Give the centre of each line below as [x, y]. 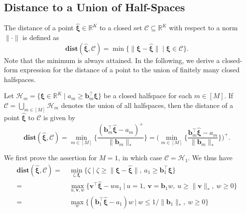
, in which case [140, 158]
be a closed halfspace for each [148, 96]
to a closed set [121, 28]
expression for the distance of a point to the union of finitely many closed [130, 70]
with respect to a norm [203, 28]
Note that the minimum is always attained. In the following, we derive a [112, 60]
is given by [59, 117]
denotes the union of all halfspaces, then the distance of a [147, 105]
